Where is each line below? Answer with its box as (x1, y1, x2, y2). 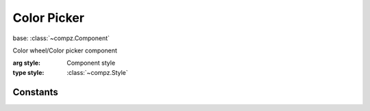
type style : (12, 68, 45, 76)
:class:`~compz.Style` (66, 68, 128, 76)
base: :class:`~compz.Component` (12, 34, 110, 42)
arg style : (12, 59, 41, 67)
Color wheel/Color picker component (12, 46, 118, 54)
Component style (66, 59, 116, 67)
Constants (12, 86, 58, 98)
